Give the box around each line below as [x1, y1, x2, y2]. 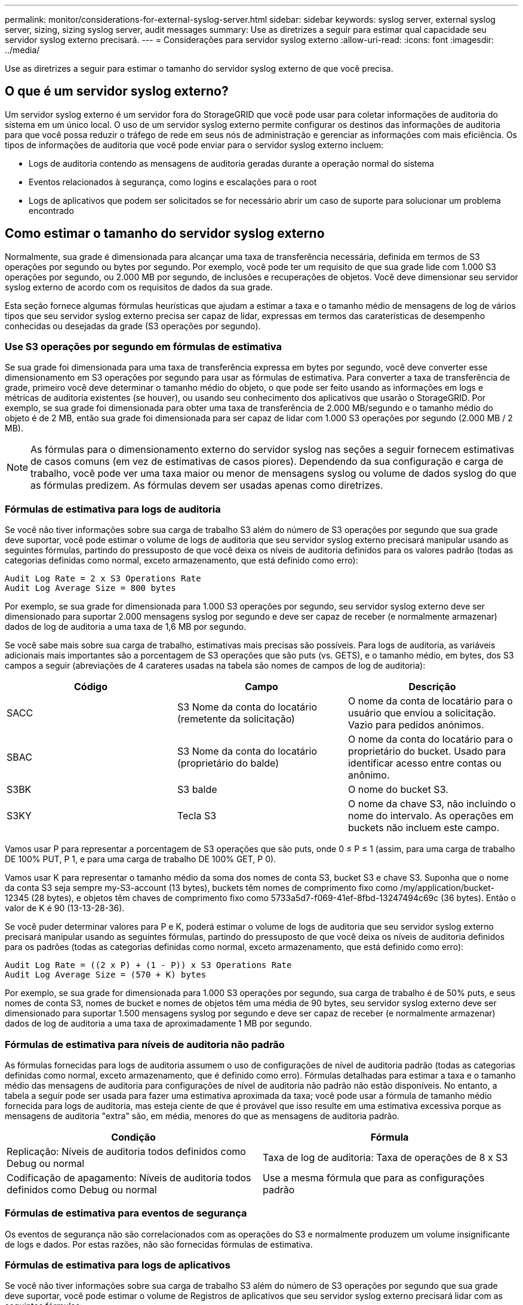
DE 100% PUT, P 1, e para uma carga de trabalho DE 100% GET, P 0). [5, 854, 276, 865]
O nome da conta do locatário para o [347, 733, 513, 746]
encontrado [29, 205, 74, 216]
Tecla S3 [177, 810, 217, 822]
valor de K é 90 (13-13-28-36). [5, 903, 125, 914]
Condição [111, 1131, 156, 1143]
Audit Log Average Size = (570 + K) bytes [5, 970, 207, 980]
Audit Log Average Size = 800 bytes [5, 583, 176, 593]
